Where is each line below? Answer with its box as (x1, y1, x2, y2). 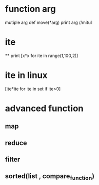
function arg (5, 3, 56, 15)
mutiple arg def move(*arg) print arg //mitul (5, 19, 92, 25)
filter (5, 155, 20, 164)
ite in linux (5, 70, 48, 81)
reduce (5, 139, 27, 147)
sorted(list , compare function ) (5, 172, 95, 181)
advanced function (5, 103, 84, 114)
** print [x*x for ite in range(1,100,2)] (5, 53, 78, 58)
